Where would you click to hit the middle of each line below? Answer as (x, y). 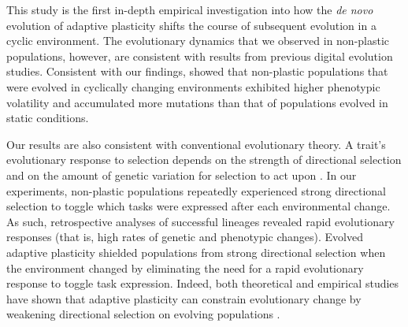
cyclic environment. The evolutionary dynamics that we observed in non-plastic (198, 41)
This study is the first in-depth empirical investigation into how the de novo (190, 9)
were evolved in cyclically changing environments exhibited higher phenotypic (193, 86)
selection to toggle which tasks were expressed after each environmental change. (198, 206)
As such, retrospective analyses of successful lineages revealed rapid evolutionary (200, 221)
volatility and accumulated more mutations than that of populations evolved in (197, 102)
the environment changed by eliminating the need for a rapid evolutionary (185, 268)
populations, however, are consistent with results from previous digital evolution (200, 56)
